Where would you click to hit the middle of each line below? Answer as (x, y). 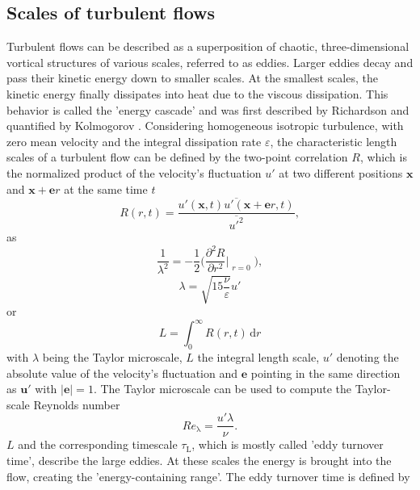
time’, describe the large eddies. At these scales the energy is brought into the (199, 460)
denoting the (367, 356)
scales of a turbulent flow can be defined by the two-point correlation (177, 157)
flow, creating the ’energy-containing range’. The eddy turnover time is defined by (208, 476)
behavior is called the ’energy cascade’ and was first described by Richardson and (208, 109)
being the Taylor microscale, (112, 356)
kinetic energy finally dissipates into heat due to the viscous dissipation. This (197, 93)
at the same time (106, 188)
